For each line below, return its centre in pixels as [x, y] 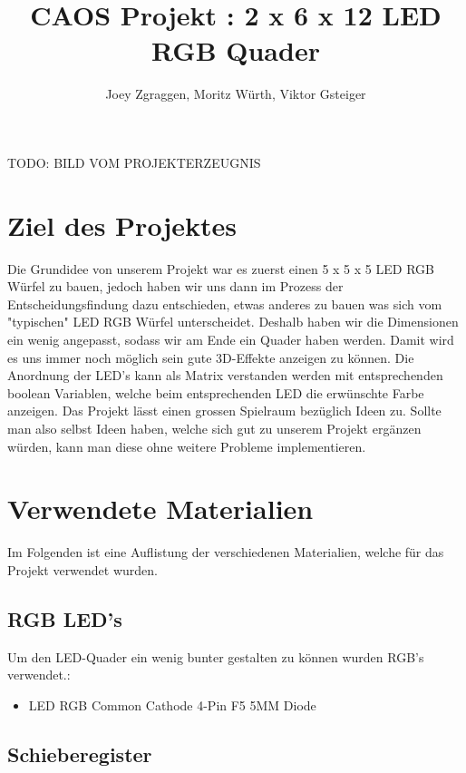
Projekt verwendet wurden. [83, 569]
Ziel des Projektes [122, 225]
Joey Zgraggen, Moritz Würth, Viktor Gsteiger [236, 94]
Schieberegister [80, 753]
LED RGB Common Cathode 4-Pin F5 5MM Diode [172, 705]
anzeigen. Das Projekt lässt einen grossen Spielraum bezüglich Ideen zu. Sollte [224, 411]
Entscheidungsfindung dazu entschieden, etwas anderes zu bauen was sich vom [225, 303]
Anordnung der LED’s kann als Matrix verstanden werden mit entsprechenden [225, 375]
